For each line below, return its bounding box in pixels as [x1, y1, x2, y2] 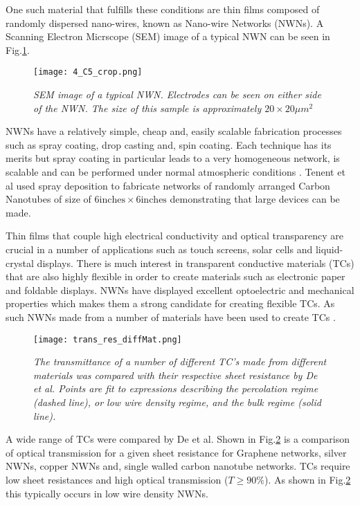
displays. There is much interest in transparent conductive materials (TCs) [37, 255, 354, 270]
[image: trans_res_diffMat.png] [33, 334, 182, 345]
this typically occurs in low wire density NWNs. [6, 486, 208, 500]
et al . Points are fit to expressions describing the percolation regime [33, 381, 318, 396]
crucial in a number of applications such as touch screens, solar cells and [6, 241, 313, 256]
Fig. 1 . [6, 42, 30, 57]
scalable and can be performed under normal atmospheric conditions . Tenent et [6, 165, 345, 178]
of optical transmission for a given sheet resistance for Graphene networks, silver [6, 445, 347, 459]
